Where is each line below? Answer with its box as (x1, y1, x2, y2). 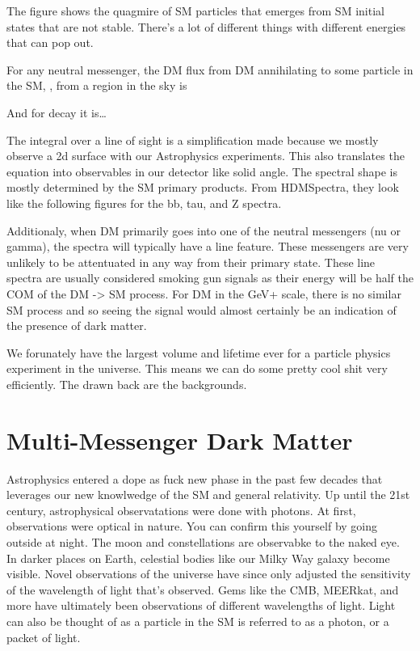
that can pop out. (6, 34, 94, 51)
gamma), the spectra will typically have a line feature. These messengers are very (6, 238, 409, 255)
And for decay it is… (6, 104, 107, 120)
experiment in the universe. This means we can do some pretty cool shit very (6, 360, 388, 377)
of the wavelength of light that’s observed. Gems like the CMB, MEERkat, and (6, 581, 399, 598)
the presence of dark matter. (6, 317, 147, 334)
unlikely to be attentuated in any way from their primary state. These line (6, 253, 376, 270)
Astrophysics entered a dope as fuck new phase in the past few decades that (6, 470, 383, 487)
